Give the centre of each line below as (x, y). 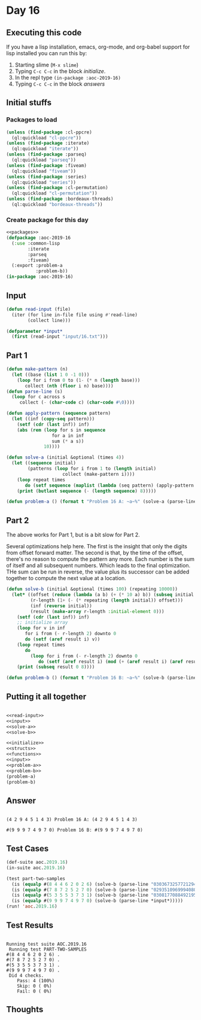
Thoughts (25, 1010)
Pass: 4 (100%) (36, 980)
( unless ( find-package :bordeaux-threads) (60, 199)
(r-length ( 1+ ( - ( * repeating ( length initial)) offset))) (107, 600)
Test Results (30, 925)
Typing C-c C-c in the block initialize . (60, 71)
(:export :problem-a (37, 266)
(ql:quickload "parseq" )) (44, 160)
